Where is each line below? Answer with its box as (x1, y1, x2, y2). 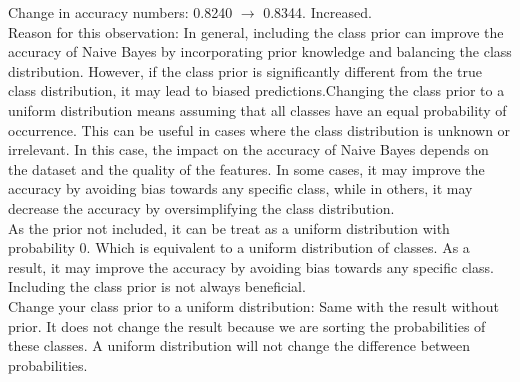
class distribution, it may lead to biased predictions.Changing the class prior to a (8, 80, 505, 101)
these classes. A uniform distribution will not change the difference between (8, 335, 471, 356)
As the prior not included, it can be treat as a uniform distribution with (8, 217, 450, 238)
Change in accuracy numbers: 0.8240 (8, 2, 233, 22)
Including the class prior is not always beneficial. (8, 276, 306, 297)
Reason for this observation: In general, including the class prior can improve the (8, 21, 504, 42)
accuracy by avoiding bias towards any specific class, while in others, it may (8, 178, 473, 199)
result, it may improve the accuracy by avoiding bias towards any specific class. (8, 256, 494, 277)
